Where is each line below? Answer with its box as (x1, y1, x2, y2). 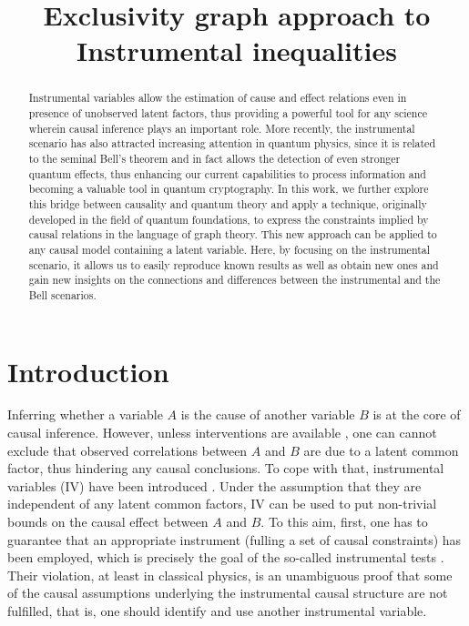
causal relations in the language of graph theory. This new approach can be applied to (28, 227, 437, 242)
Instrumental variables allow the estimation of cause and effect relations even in (28, 90, 407, 106)
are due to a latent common (303, 440, 459, 459)
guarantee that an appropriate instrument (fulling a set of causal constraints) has (7, 530, 462, 549)
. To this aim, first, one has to (260, 512, 428, 531)
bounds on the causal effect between (7, 512, 209, 531)
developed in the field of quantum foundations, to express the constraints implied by (28, 211, 429, 227)
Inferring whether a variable (7, 405, 163, 424)
